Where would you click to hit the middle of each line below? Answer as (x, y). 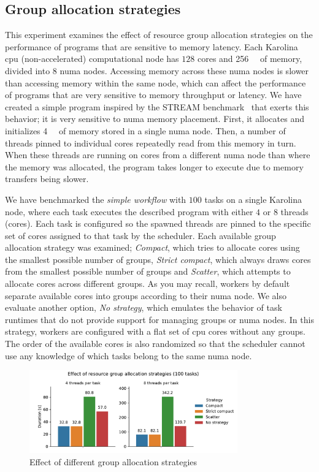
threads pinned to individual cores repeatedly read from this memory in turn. (151, 143)
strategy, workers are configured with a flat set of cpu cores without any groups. (155, 331)
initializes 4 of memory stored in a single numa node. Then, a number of (145, 130)
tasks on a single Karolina (253, 199)
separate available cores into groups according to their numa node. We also (146, 295)
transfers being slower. (47, 179)
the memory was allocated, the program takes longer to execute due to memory (154, 166)
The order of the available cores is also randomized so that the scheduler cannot (155, 344)
